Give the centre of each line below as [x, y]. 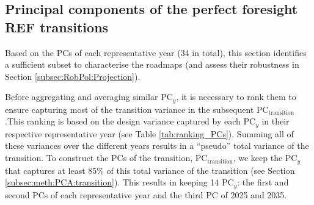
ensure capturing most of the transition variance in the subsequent [130, 109]
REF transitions [57, 27]
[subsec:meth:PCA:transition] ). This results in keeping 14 [112, 182]
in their [276, 121]
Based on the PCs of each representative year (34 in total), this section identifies [156, 52]
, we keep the [258, 158]
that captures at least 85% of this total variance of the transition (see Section [150, 170]
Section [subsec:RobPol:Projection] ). [73, 76]
